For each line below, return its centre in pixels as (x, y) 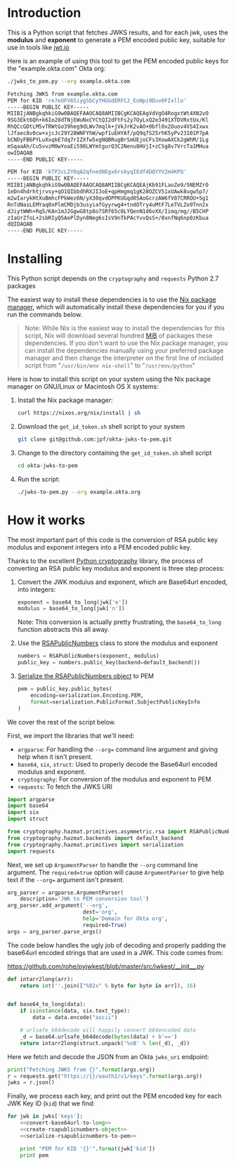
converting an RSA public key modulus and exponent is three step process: (116, 568)
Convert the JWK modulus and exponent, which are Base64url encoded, (123, 582)
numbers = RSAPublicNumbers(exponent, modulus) (88, 656)
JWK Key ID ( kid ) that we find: (51, 1103)
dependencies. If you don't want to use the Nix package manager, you (126, 343)
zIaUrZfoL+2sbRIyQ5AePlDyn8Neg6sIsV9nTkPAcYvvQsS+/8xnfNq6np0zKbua (108, 218)
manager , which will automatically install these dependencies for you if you (116, 307)
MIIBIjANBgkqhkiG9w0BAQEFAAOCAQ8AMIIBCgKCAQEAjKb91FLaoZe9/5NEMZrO (108, 185)
